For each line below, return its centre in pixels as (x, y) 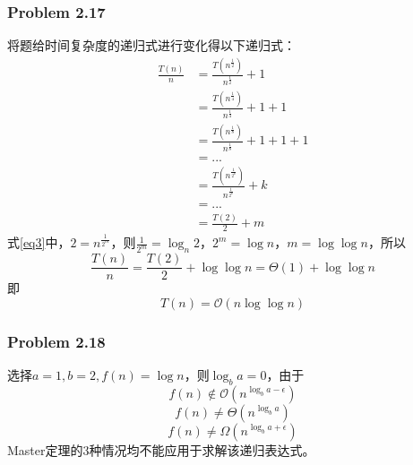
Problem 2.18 (56, 341)
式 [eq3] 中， (39, 242)
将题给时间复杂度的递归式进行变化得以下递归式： (151, 45)
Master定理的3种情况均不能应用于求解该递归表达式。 (161, 449)
